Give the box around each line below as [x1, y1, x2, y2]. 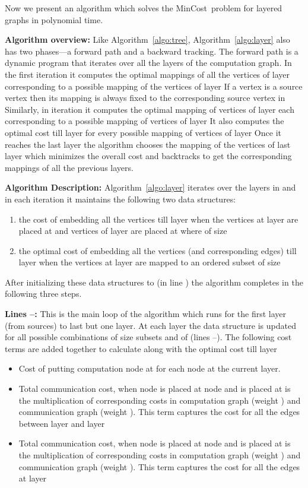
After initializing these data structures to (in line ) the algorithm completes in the [5, 275, 303, 288]
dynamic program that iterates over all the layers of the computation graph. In [5, 56, 292, 69]
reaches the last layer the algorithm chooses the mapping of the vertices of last [5, 138, 291, 150]
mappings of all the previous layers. [5, 161, 134, 173]
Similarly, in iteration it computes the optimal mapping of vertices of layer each [5, 103, 294, 115]
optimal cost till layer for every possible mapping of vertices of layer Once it [5, 126, 281, 138]
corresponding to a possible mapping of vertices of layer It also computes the [5, 115, 284, 127]
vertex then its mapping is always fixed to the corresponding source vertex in [5, 91, 285, 104]
